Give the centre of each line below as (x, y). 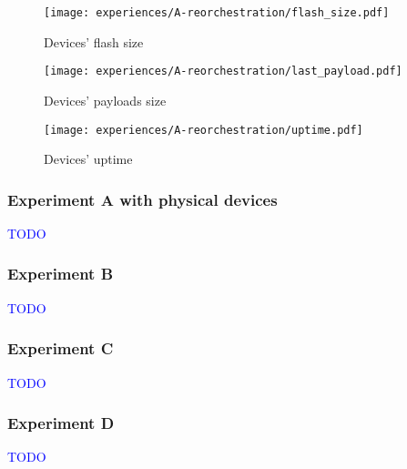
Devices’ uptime (88, 159)
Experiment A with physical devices (142, 199)
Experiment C (61, 348)
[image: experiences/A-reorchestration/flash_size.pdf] (217, 13)
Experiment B (61, 274)
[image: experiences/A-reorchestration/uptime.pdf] (203, 130)
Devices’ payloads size (105, 100)
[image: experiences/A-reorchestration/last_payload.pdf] (223, 71)
